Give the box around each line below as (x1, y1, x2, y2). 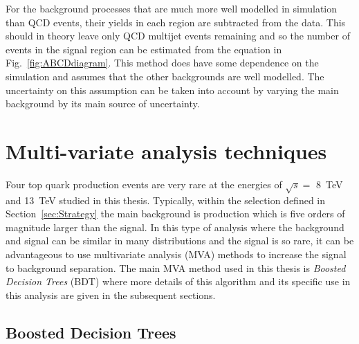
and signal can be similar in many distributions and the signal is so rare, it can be (6, 233, 354, 248)
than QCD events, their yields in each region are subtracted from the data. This (6, 15, 346, 29)
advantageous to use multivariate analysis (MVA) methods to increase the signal (6, 247, 347, 262)
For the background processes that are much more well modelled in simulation (6, 1, 338, 15)
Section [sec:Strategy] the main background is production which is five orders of (6, 206, 345, 221)
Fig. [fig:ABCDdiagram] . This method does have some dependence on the (6, 55, 319, 70)
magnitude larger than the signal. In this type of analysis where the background (6, 219, 344, 234)
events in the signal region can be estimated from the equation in (6, 42, 282, 56)
